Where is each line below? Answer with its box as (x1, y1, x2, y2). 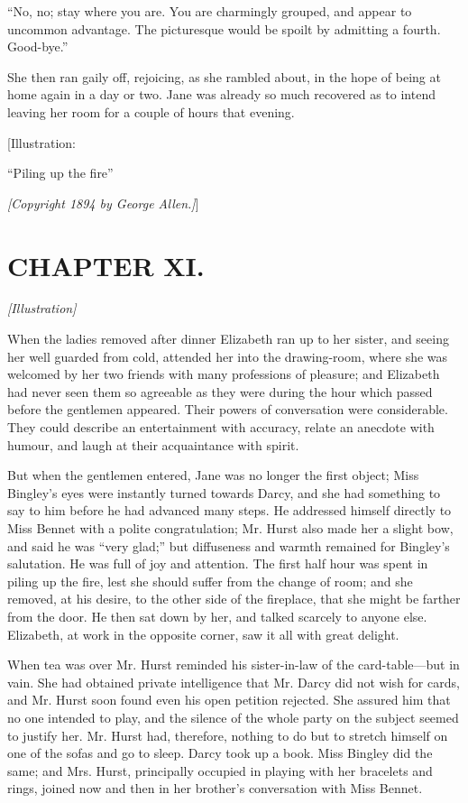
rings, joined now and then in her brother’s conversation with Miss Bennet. (7, 779, 423, 798)
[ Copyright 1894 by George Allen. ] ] (7, 193, 199, 212)
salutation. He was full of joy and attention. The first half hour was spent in (7, 554, 428, 573)
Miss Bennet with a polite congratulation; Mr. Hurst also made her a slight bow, (7, 519, 454, 537)
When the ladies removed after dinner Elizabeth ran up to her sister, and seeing (7, 329, 449, 348)
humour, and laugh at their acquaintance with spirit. (7, 435, 299, 454)
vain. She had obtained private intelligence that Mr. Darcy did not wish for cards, (7, 672, 460, 691)
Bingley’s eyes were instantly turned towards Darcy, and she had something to (7, 483, 441, 502)
